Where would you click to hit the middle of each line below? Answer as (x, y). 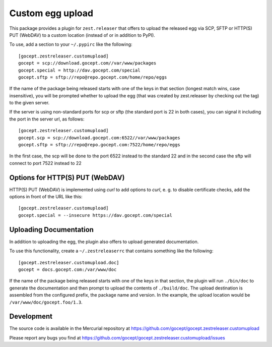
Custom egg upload (51, 13)
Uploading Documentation (52, 229)
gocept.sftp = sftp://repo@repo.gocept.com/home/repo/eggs (93, 77)
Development (31, 316)
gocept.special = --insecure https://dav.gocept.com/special (95, 215)
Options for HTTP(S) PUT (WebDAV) (67, 177)
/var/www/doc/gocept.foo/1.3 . (46, 302)
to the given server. (29, 103)
